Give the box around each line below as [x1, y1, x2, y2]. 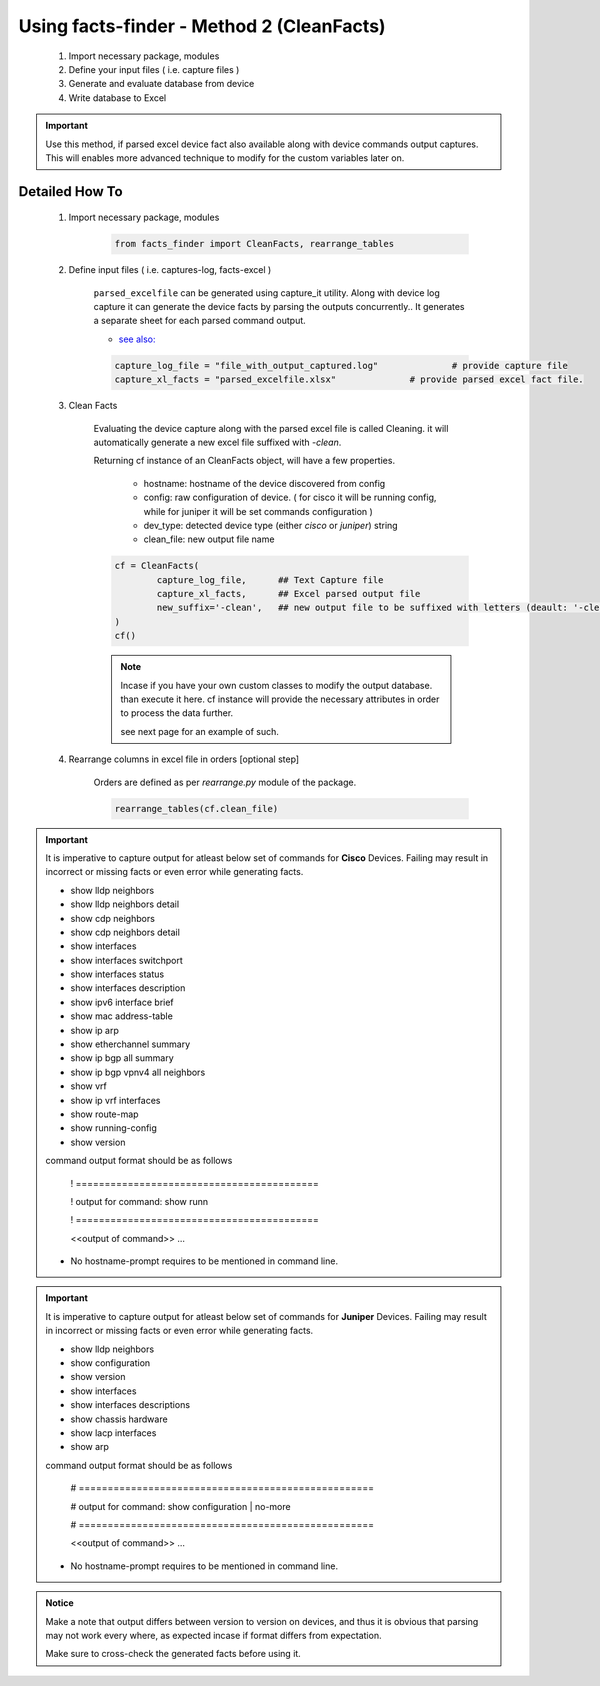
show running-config [70, 1122, 157, 1134]
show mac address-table [70, 1010, 174, 1022]
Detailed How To [18, 183, 124, 200]
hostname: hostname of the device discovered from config [143, 477, 386, 489]
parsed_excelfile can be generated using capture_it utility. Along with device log [93, 286, 440, 299]
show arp [70, 1441, 110, 1453]
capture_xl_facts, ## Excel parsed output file [156, 588, 421, 600]
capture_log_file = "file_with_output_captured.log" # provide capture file [114, 360, 569, 371]
